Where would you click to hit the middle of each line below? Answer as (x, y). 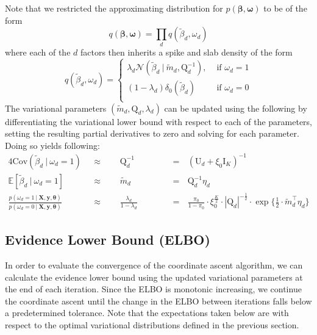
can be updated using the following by (236, 108)
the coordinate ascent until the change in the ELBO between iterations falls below (158, 301)
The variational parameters (56, 108)
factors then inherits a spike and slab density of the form (186, 52)
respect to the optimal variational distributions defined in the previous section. (152, 324)
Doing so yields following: (52, 145)
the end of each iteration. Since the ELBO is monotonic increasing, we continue (153, 289)
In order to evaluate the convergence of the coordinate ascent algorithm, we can (154, 265)
